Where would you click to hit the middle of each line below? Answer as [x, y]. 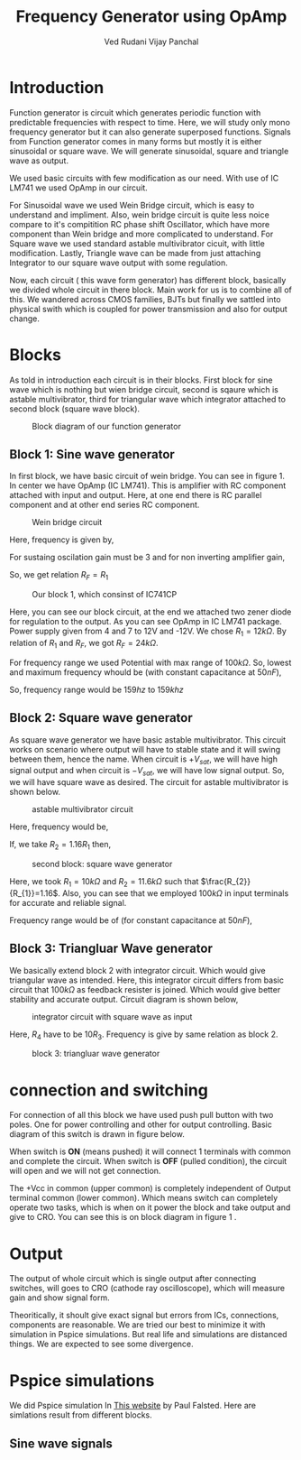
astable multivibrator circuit [82, 809]
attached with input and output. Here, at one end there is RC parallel [136, 495]
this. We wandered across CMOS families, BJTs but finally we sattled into [145, 299]
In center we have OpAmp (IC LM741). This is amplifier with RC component [148, 485]
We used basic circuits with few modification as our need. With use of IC [144, 178]
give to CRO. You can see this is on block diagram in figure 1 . [123, 1217]
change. [25, 319]
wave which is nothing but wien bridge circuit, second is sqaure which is [144, 389]
